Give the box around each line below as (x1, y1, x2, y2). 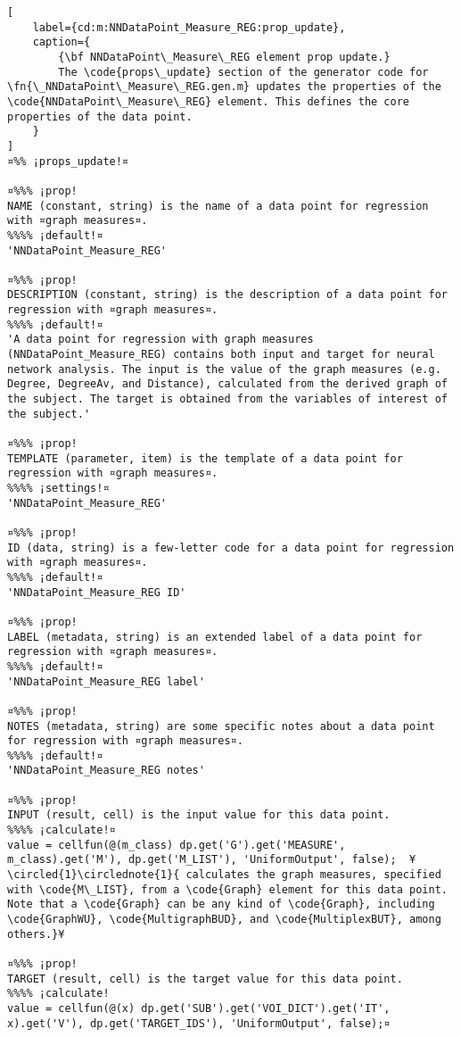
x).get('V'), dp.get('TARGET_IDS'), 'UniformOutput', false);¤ (7, 1016, 391, 1030)
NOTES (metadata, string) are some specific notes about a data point (7, 719, 435, 733)
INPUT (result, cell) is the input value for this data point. (7, 809, 391, 822)
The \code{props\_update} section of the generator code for (58, 65, 429, 79)
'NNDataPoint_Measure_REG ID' (7, 585, 186, 599)
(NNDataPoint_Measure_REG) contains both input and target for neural (7, 348, 435, 361)
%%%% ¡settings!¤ (7, 482, 110, 494)
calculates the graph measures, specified (185, 868, 441, 882)
